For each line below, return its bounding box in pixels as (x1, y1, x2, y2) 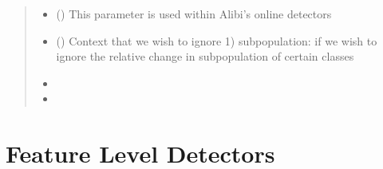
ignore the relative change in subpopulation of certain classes (56, 48, 354, 65)
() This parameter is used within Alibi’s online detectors (56, 6, 332, 22)
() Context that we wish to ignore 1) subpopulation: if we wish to (56, 32, 377, 49)
